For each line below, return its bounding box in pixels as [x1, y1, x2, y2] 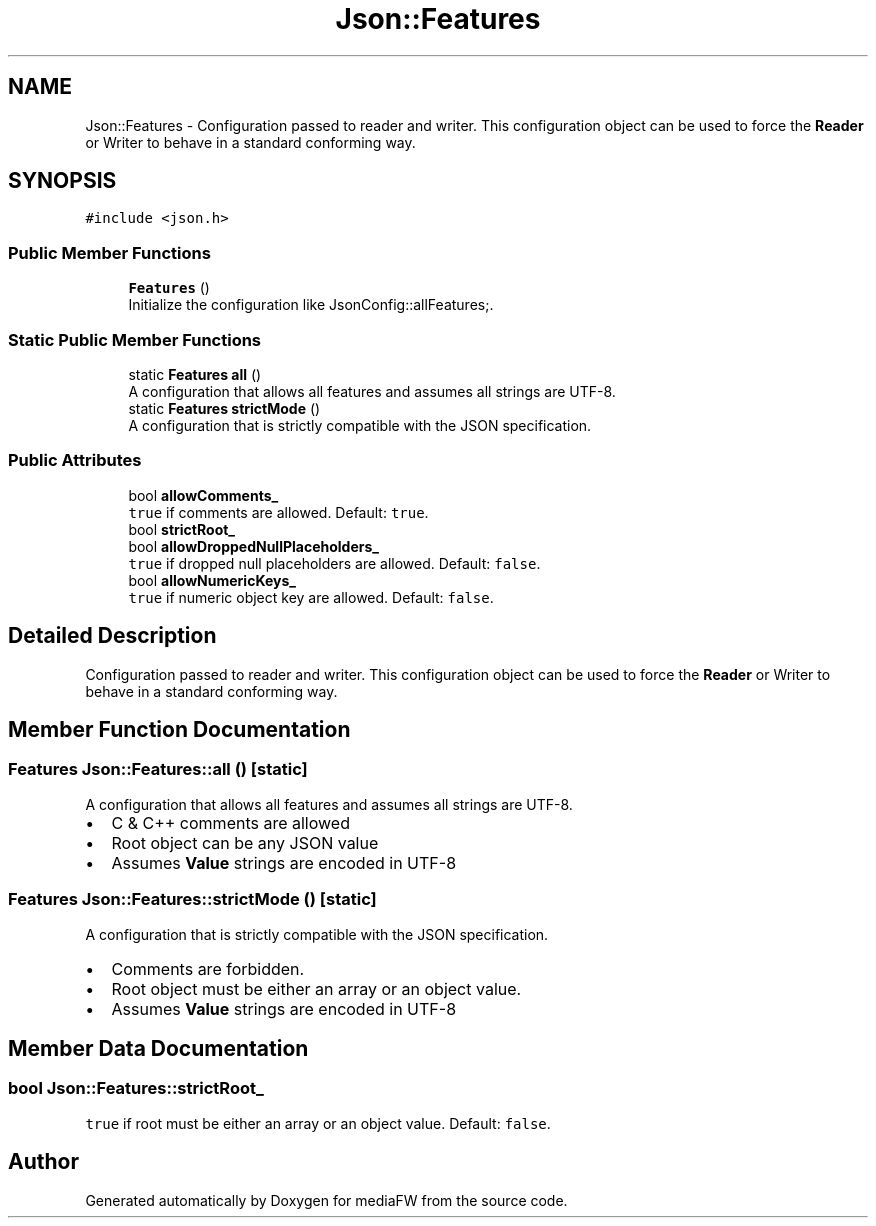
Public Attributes [8, 450, 142, 471]
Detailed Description [8, 623, 217, 649]
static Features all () [128, 365, 262, 383]
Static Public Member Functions [8, 329, 262, 350]
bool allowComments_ [128, 486, 279, 504]
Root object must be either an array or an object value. [111, 978, 522, 999]
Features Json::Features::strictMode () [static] [8, 889, 377, 910]
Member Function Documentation [8, 716, 351, 742]
